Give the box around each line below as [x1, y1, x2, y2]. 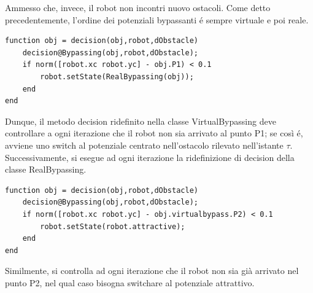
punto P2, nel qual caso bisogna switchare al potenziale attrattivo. [5, 276, 255, 289]
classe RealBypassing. [5, 163, 87, 176]
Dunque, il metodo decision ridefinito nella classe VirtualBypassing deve [5, 114, 276, 127]
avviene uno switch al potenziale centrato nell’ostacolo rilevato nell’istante [5, 138, 284, 151]
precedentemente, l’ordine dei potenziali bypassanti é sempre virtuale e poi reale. [5, 13, 309, 26]
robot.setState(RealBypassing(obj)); [40, 72, 194, 81]
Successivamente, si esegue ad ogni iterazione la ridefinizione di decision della [5, 150, 295, 163]
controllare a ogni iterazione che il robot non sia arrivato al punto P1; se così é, [5, 127, 303, 139]
